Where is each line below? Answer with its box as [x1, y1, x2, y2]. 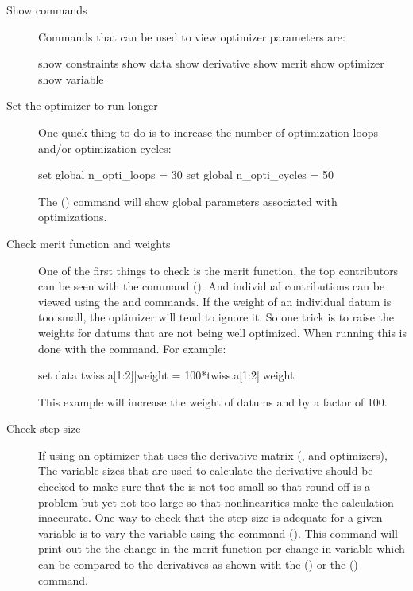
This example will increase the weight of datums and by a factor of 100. [38, 393, 388, 410]
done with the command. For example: [38, 340, 226, 356]
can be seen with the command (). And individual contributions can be [38, 278, 385, 294]
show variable [38, 70, 104, 87]
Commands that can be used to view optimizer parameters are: [38, 28, 345, 45]
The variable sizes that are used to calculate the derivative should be [38, 462, 373, 479]
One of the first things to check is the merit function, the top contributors [38, 262, 399, 278]
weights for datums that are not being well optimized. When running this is [38, 324, 407, 340]
